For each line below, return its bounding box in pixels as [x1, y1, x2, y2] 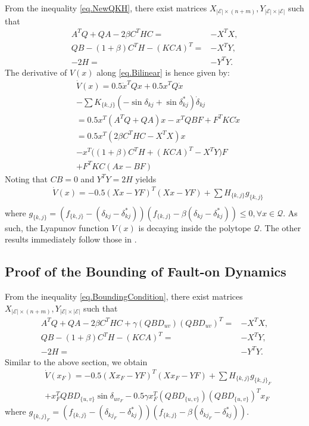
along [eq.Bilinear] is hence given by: [96, 66, 230, 78]
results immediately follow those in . [5, 233, 137, 245]
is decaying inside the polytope [138, 221, 251, 234]
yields [135, 172, 157, 185]
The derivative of [5, 66, 67, 78]
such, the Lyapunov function [5, 221, 109, 234]
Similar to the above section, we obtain [5, 355, 148, 368]
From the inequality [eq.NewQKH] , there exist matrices [5, 2, 207, 14]
